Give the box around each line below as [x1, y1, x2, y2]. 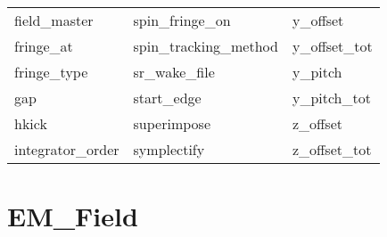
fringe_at [14, 36, 73, 56]
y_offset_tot [292, 36, 373, 56]
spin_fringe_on [133, 10, 231, 30]
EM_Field [7, 198, 138, 234]
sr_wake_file [133, 61, 215, 82]
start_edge [133, 87, 202, 108]
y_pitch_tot [292, 87, 371, 108]
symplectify [133, 139, 205, 159]
